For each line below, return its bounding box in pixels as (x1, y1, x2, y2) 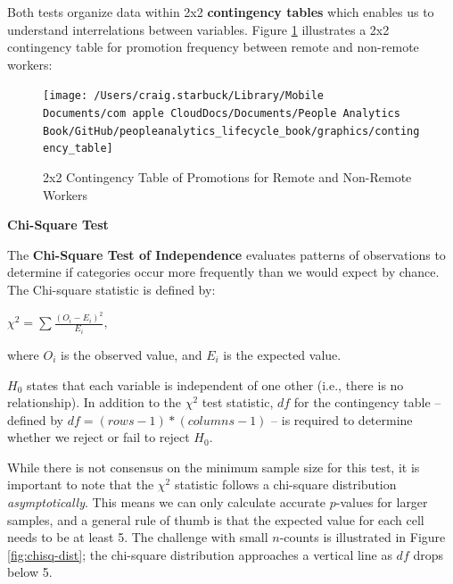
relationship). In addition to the (7, 393, 181, 412)
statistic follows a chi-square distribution (174, 475, 397, 494)
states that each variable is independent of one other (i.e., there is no (26, 375, 404, 394)
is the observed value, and (61, 345, 202, 363)
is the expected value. (223, 345, 342, 363)
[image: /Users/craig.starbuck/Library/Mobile (43, 89, 324, 103)
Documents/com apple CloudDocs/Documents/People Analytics (43, 107, 400, 121)
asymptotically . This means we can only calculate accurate (7, 493, 325, 512)
